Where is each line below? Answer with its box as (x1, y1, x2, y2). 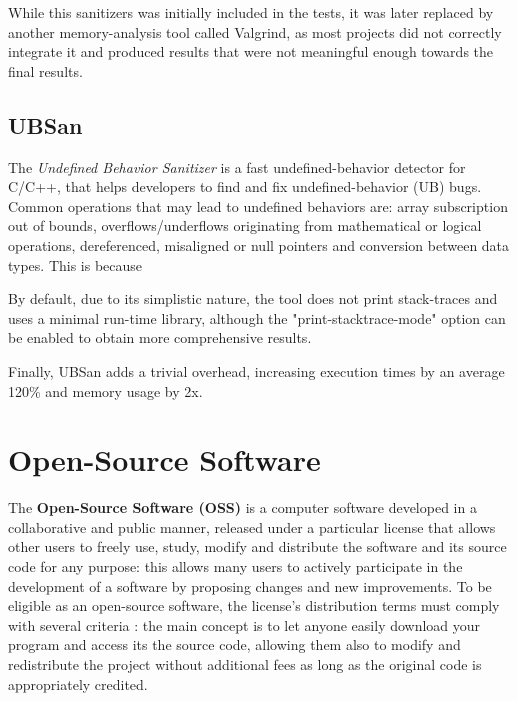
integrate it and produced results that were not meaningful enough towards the (8, 41, 494, 62)
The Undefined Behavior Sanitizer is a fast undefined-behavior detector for (8, 156, 466, 177)
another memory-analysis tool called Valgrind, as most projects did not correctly (8, 21, 502, 42)
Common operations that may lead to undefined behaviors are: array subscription (8, 195, 508, 216)
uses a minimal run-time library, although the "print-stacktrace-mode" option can (8, 307, 506, 328)
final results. (8, 60, 83, 81)
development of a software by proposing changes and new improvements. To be (8, 575, 492, 596)
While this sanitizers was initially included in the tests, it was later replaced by (8, 2, 494, 22)
